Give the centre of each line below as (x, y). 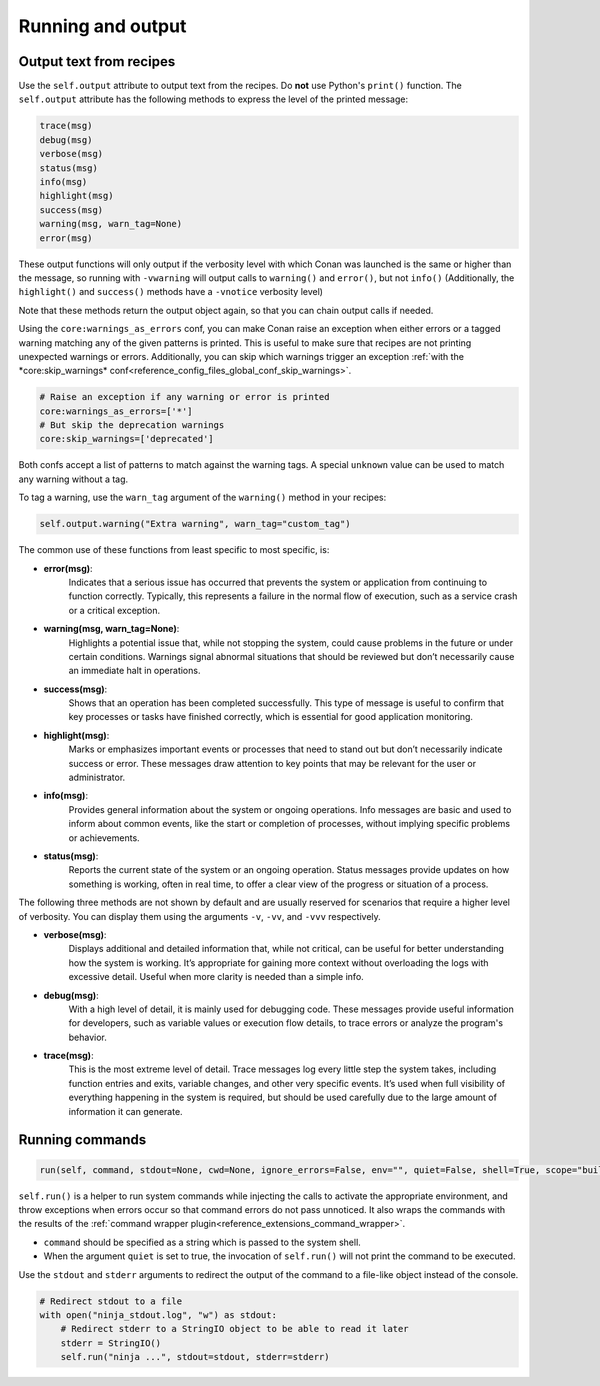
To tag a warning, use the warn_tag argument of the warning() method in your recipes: (202, 497)
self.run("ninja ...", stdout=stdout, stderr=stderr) (195, 1357)
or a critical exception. (114, 610)
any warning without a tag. (73, 479)
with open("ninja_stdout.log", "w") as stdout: (158, 1314)
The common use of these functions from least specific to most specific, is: (174, 550)
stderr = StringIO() (111, 1343)
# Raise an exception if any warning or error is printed (184, 397)
